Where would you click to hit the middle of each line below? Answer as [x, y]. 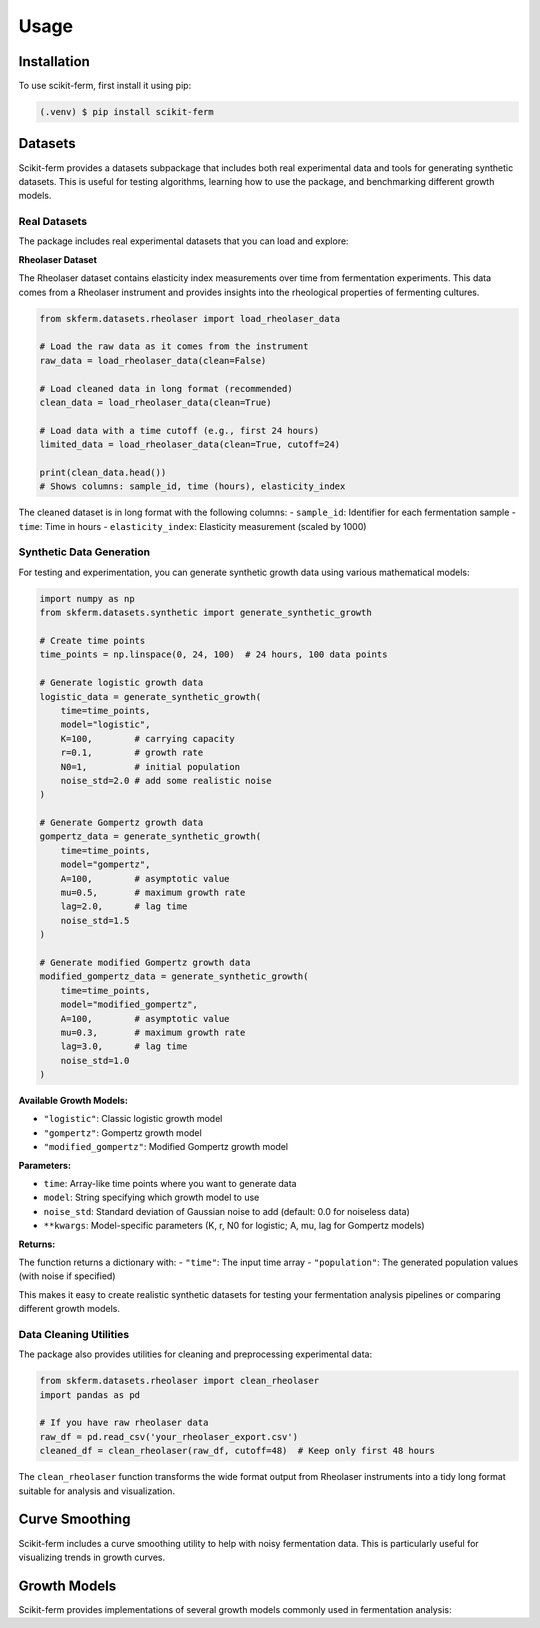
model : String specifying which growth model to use [151, 1197]
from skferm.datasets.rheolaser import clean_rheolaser [179, 1381]
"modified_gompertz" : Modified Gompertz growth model [166, 1147]
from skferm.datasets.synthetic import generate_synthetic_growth [205, 613]
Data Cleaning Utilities [74, 1334]
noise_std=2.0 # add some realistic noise [166, 780]
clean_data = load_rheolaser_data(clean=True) [155, 402]
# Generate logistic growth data [121, 683]
